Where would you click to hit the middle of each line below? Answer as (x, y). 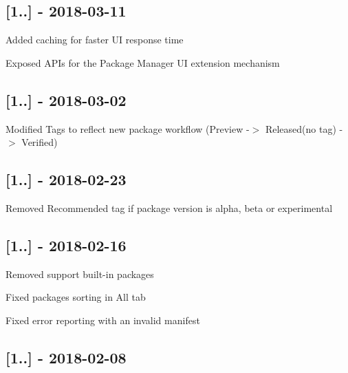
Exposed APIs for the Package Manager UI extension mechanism (143, 62)
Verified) (40, 142)
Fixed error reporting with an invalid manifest (103, 320)
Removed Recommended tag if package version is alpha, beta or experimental (169, 207)
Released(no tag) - (304, 128)
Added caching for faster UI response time (95, 40)
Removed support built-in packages (80, 274)
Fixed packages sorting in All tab (76, 297)
